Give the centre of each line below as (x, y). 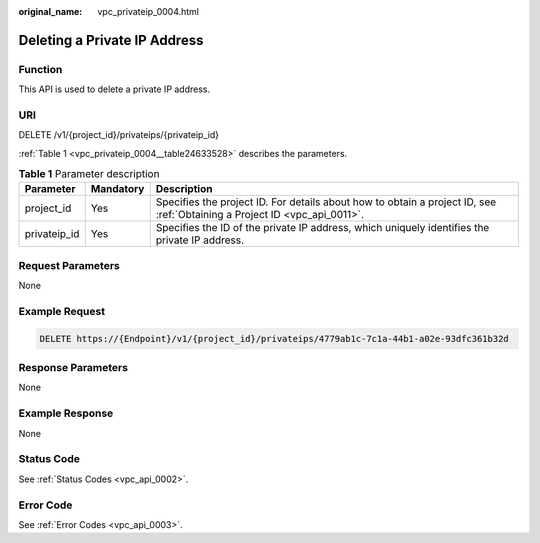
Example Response (66, 413)
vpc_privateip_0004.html (148, 11)
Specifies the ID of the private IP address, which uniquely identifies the (322, 228)
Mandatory (117, 189)
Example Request (61, 311)
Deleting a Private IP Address (111, 40)
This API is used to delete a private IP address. (114, 89)
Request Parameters (69, 265)
